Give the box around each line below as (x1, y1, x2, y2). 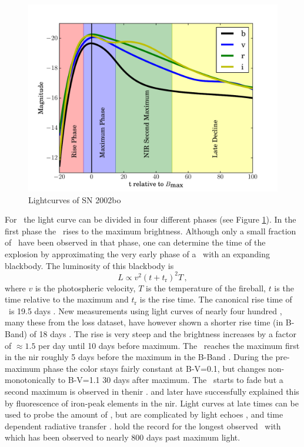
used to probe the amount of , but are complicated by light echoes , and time (5, 408, 283, 421)
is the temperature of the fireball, (145, 281, 266, 294)
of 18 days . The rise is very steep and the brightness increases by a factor (29, 328, 297, 340)
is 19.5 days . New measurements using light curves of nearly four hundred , (8, 304, 282, 317)
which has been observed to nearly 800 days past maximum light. (5, 431, 240, 443)
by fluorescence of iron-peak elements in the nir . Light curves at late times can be (5, 396, 299, 409)
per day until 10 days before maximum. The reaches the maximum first (38, 339, 300, 351)
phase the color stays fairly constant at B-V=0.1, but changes (43, 362, 266, 374)
